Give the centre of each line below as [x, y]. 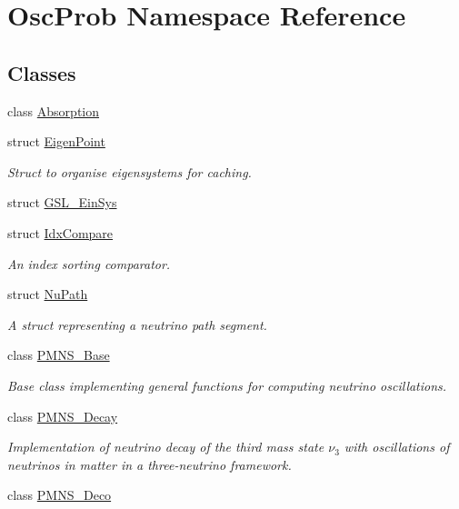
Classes [42, 72]
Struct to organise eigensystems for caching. [130, 171]
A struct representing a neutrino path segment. [137, 324]
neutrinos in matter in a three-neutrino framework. [150, 464]
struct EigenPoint [56, 141]
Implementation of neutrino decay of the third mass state [166, 447]
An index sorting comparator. [89, 263]
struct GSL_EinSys [62, 202]
